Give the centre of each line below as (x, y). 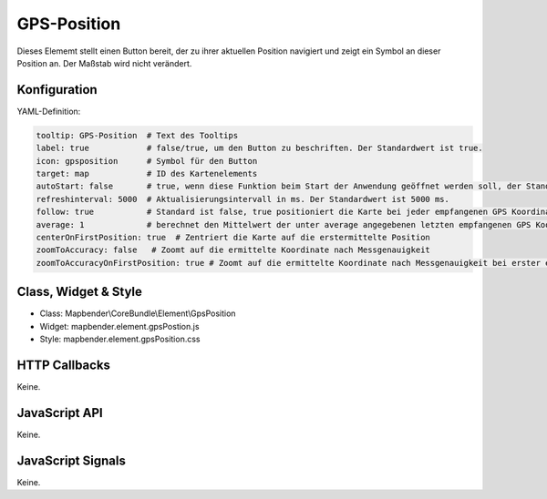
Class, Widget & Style (80, 292)
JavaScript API (60, 413)
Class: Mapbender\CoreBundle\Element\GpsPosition (138, 313)
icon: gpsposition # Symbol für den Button (147, 161)
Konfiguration (57, 90)
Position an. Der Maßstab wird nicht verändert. (104, 63)
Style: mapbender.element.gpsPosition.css (120, 339)
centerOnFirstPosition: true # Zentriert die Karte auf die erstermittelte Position (233, 237)
